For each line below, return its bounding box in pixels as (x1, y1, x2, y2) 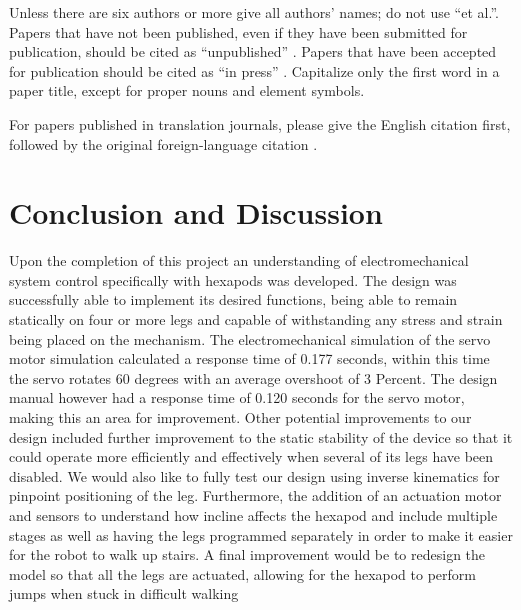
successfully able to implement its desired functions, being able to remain (9, 289, 458, 310)
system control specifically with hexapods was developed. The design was (9, 269, 457, 290)
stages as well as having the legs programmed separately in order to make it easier (9, 524, 513, 545)
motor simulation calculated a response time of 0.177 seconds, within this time (9, 348, 490, 369)
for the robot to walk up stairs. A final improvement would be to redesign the (9, 544, 486, 565)
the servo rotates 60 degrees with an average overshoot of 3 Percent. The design (9, 367, 498, 388)
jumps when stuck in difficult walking (9, 583, 239, 604)
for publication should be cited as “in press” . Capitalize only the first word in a (9, 60, 500, 81)
